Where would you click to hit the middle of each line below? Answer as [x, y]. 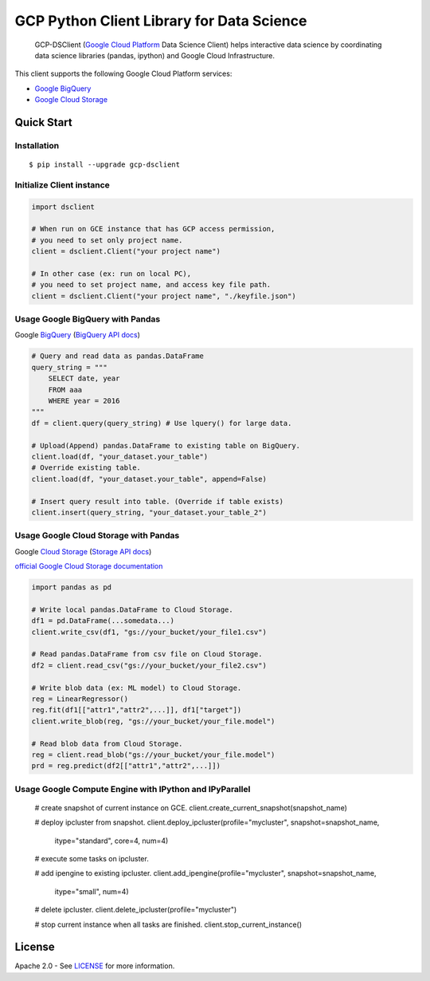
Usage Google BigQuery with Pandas [88, 319]
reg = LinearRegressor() [80, 699]
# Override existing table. [86, 468]
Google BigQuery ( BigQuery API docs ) [78, 335]
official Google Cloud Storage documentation [89, 566]
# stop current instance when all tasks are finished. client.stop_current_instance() [168, 924]
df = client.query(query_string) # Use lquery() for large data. [162, 423]
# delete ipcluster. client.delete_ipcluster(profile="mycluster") [136, 910]
